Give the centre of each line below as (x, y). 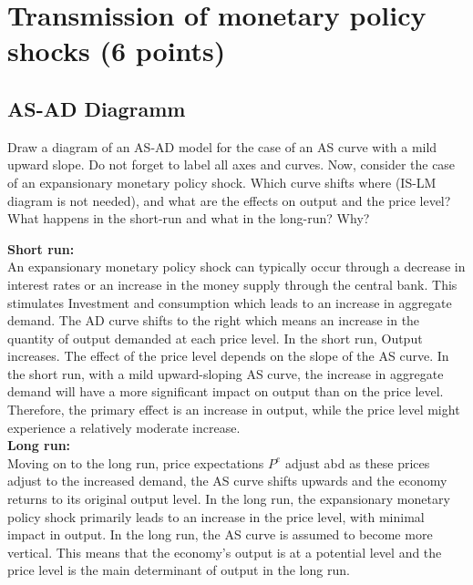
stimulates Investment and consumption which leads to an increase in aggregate (230, 302)
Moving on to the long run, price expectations (136, 462)
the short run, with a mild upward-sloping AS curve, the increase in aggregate (226, 373)
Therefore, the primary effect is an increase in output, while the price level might (234, 410)
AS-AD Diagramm (97, 108)
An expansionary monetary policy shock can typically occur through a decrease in (236, 267)
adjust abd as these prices (358, 462)
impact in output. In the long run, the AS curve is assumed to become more (220, 534)
